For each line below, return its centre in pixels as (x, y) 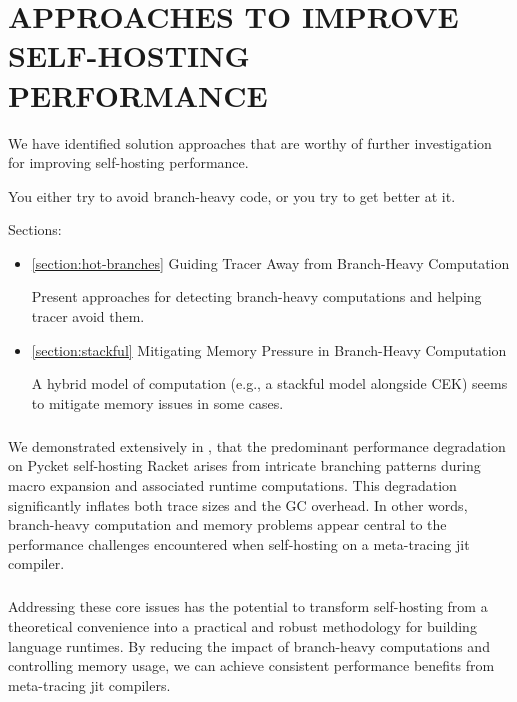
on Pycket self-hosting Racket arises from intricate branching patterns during (244, 465)
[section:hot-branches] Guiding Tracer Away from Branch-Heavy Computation (270, 262)
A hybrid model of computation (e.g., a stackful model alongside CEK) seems (269, 383)
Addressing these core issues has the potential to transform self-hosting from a (248, 606)
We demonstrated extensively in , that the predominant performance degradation (257, 445)
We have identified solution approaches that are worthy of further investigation (250, 142)
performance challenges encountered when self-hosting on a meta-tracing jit (239, 543)
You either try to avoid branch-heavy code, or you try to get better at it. (232, 195)
